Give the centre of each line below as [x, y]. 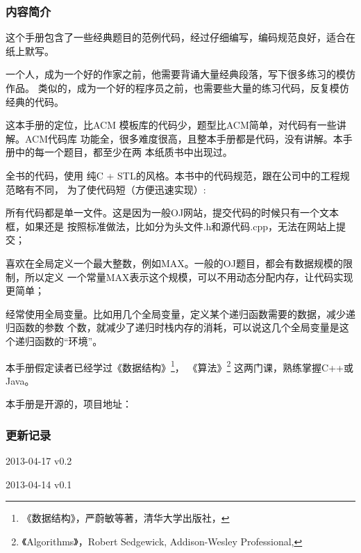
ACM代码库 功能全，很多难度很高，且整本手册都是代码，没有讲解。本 [184, 138]
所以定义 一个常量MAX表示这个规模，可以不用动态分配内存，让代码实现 [189, 276]
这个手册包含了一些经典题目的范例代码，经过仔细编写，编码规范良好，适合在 [180, 37]
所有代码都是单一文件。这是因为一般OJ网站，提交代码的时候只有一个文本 [173, 213]
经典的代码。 [35, 101]
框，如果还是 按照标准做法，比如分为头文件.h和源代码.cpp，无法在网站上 [171, 226]
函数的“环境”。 [68, 340]
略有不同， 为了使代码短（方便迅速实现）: [110, 189]
